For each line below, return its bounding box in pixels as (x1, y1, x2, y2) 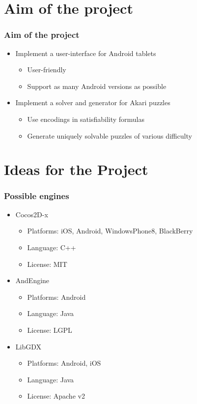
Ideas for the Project (4, 159, 148, 179)
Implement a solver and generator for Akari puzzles (15, 97, 170, 108)
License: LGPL (27, 324, 72, 335)
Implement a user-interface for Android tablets (15, 48, 156, 58)
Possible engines (4, 190, 69, 202)
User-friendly (27, 64, 66, 75)
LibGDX (15, 341, 42, 351)
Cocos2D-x (15, 209, 48, 219)
